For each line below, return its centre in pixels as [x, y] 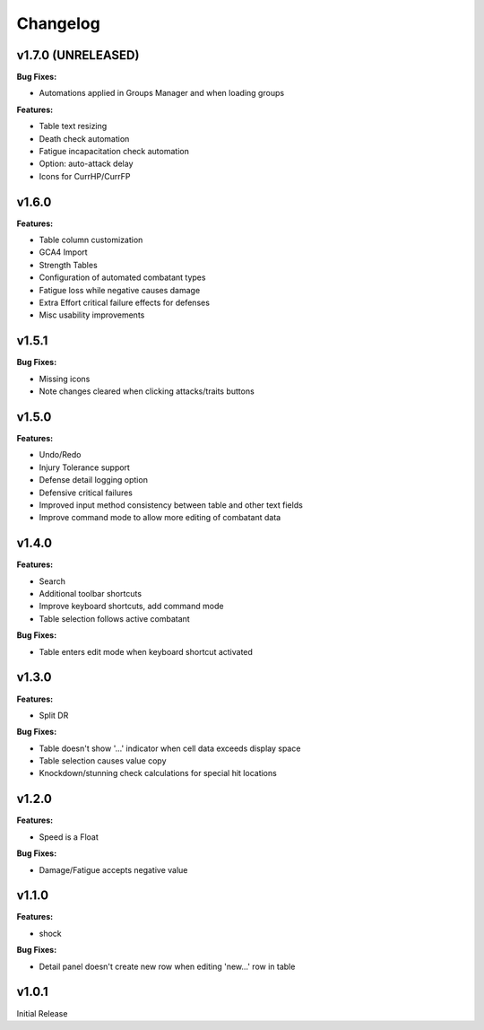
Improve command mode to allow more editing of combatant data [160, 518]
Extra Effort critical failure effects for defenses [125, 303]
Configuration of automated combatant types [122, 277]
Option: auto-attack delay [86, 164]
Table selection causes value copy [103, 761]
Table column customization [91, 240]
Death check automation [84, 138]
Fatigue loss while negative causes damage [120, 290]
